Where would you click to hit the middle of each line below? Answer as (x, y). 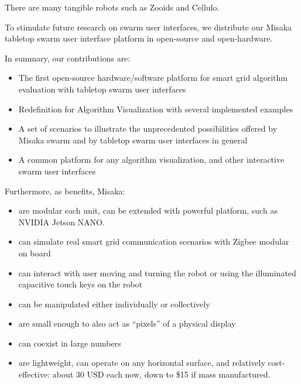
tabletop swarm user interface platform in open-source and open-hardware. (139, 38)
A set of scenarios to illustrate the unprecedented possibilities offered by (148, 128)
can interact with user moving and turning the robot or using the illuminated (157, 272)
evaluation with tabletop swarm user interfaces (102, 89)
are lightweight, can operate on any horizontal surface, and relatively (142, 363)
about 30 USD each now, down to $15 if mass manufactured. (161, 374)
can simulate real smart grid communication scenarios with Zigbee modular (154, 241)
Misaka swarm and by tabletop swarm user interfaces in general (133, 140)
